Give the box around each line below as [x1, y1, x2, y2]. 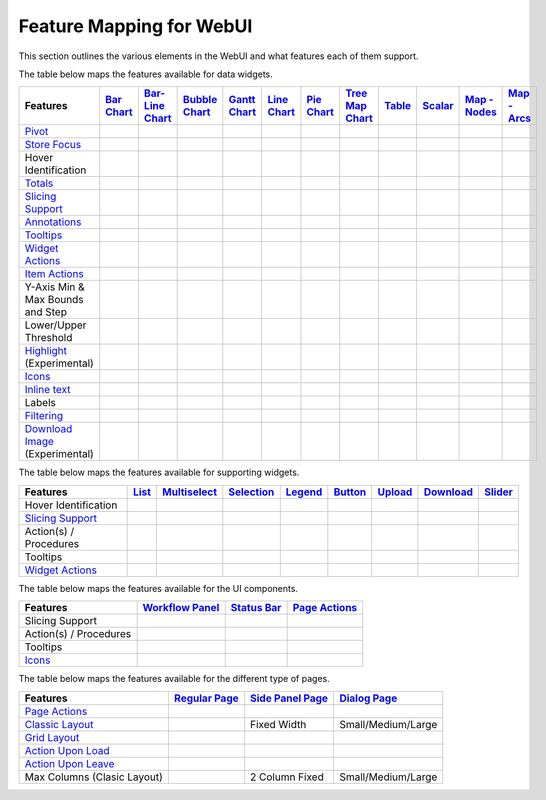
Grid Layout [24, 730, 80, 744]
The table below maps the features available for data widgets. [18, 68, 274, 80]
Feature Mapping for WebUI [18, 15, 253, 37]
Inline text [24, 383, 71, 397]
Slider [483, 485, 514, 499]
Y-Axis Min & [24, 280, 85, 294]
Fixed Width [250, 717, 307, 731]
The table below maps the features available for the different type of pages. [18, 673, 330, 685]
